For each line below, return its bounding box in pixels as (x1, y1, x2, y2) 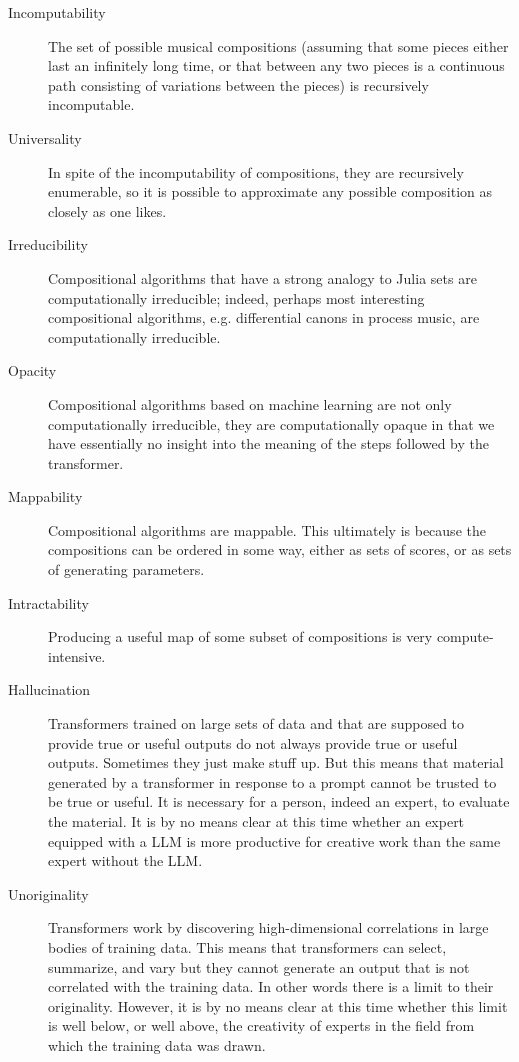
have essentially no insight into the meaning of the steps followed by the (48, 433, 489, 454)
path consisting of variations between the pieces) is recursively (48, 74, 429, 95)
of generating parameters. (48, 559, 205, 580)
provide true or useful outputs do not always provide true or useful (48, 732, 458, 753)
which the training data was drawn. (48, 1034, 266, 1055)
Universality (8, 127, 82, 148)
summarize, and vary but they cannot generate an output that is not (48, 956, 470, 977)
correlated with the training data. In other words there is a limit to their (48, 976, 494, 997)
